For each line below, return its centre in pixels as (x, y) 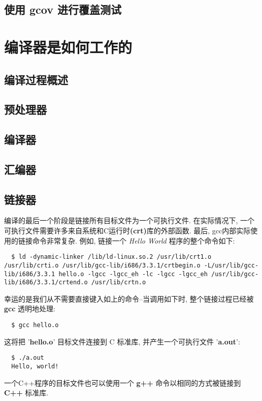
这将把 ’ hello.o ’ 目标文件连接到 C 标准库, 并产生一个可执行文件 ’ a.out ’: (122, 341)
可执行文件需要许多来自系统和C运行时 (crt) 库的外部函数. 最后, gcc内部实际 (127, 231)
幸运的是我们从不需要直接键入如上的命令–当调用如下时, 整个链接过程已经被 (129, 298)
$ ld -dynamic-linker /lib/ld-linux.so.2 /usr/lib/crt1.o (111, 257)
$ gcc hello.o (35, 325)
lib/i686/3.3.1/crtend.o (46, 283)
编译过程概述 (36, 79)
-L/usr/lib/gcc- (231, 265)
